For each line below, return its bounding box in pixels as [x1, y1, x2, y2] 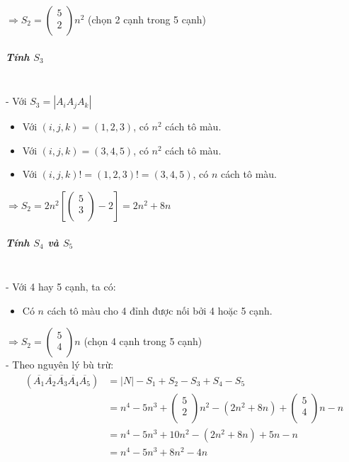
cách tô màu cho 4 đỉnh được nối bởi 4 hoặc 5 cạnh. [47, 303, 273, 317]
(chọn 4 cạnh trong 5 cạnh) [84, 334, 202, 349]
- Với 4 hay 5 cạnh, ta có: [6, 279, 116, 294]
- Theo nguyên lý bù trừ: [6, 357, 114, 372]
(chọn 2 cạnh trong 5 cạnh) [88, 12, 206, 26]
